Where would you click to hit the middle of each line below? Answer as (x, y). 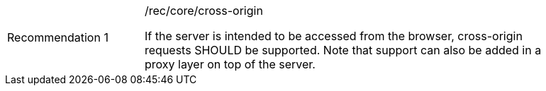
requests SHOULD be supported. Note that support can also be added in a (343, 50)
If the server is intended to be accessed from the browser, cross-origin (334, 36)
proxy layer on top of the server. (230, 64)
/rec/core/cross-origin (204, 11)
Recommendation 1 (58, 37)
